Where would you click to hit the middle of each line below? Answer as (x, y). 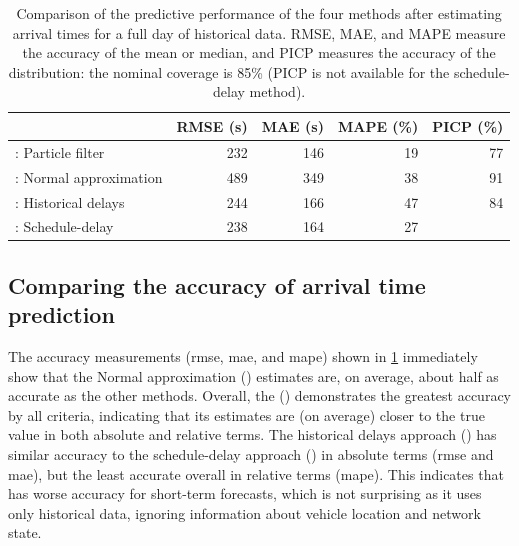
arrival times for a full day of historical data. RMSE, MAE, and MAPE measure (259, 32)
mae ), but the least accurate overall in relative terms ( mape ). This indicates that (256, 473)
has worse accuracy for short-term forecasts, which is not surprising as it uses (245, 493)
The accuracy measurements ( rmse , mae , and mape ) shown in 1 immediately (243, 356)
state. (25, 532)
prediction (61, 314)
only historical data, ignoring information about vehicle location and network (244, 512)
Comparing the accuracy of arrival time (217, 284)
